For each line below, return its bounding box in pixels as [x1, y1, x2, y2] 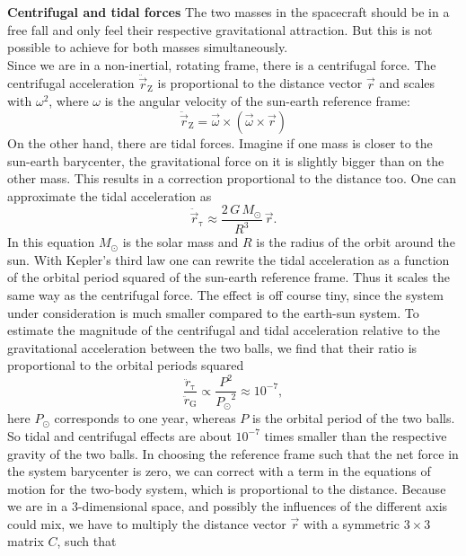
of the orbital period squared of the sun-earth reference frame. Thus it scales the [7, 268, 450, 287]
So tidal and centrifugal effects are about [7, 426, 232, 445]
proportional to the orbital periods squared [7, 356, 244, 375]
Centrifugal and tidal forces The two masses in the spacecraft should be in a [7, 3, 450, 21]
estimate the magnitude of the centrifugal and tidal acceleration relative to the [7, 321, 441, 340]
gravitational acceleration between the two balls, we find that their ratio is [7, 338, 418, 357]
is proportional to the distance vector [157, 74, 363, 93]
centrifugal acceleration [7, 74, 135, 93]
